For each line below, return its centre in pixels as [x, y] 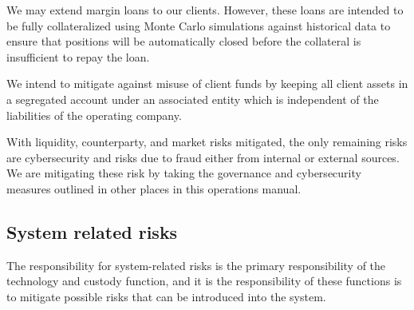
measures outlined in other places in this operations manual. [154, 188]
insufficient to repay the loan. [78, 56]
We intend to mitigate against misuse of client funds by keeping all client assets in [207, 83]
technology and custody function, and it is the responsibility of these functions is [204, 281]
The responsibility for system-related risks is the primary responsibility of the [196, 265]
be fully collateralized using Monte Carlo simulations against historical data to [199, 25]
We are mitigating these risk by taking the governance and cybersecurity [184, 173]
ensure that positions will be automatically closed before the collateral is [184, 41]
